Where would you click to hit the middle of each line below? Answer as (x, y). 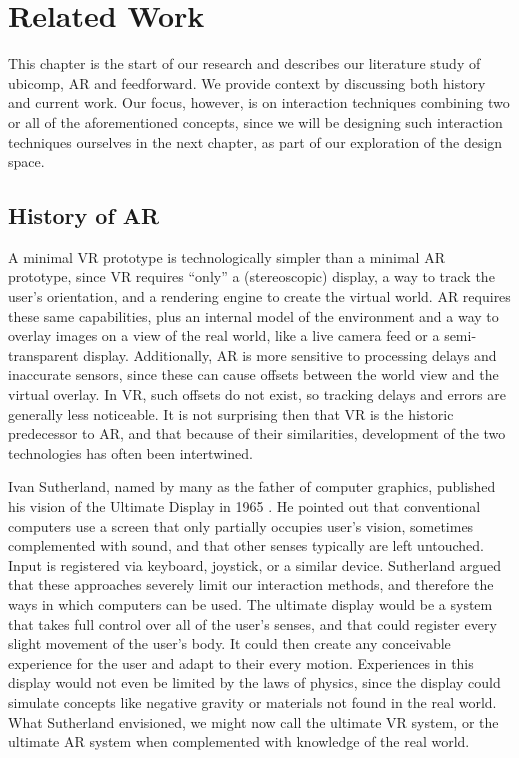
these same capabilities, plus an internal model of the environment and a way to (253, 315)
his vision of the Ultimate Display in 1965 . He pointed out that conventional (244, 506)
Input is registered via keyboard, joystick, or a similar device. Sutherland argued (254, 564)
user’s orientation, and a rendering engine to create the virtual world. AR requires (259, 296)
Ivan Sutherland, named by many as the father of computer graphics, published (252, 486)
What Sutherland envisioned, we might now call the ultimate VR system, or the (253, 721)
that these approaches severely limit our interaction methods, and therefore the (251, 584)
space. (26, 161)
